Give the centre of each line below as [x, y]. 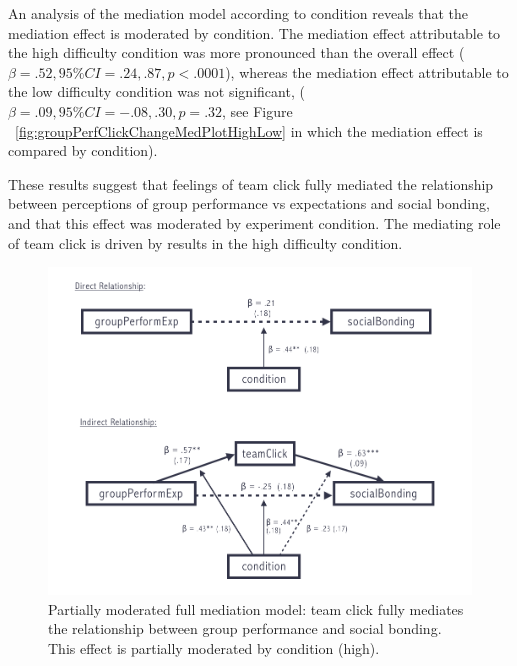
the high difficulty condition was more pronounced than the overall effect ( [236, 52]
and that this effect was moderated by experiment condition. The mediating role [254, 222]
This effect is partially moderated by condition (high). [214, 647]
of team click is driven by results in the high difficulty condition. [205, 242]
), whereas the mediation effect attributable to [367, 71]
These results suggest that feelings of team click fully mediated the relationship [251, 183]
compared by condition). [83, 150]
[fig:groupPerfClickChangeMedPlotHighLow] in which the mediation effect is [249, 130]
